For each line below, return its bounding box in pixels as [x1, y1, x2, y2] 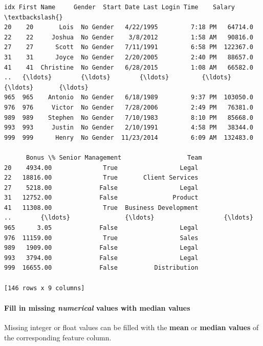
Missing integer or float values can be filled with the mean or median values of [4, 322, 259, 333]
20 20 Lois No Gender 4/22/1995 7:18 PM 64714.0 [4, 24, 253, 31]
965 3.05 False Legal [4, 224, 199, 232]
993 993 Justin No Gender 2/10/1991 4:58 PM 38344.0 [4, 124, 253, 132]
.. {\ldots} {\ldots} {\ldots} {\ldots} [4, 74, 231, 81]
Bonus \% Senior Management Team [26, 154, 202, 161]
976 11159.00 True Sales [4, 234, 199, 242]
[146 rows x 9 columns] [4, 284, 85, 292]
